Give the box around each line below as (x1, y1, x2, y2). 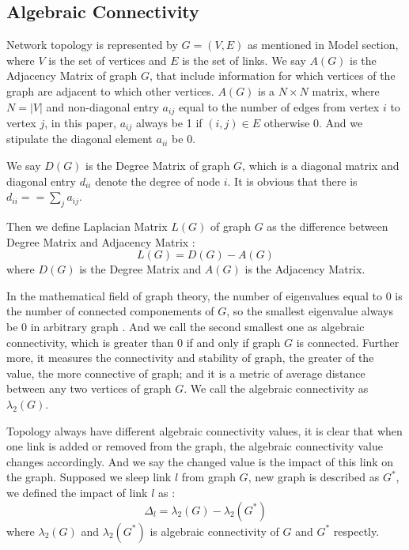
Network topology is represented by (6, 36, 178, 53)
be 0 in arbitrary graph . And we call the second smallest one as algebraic (6, 318, 365, 335)
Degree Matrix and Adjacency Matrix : (6, 233, 195, 250)
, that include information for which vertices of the (150, 67, 396, 84)
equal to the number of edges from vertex (178, 98, 380, 115)
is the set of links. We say (182, 51, 306, 68)
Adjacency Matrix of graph (6, 67, 138, 84)
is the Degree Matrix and (79, 261, 202, 277)
